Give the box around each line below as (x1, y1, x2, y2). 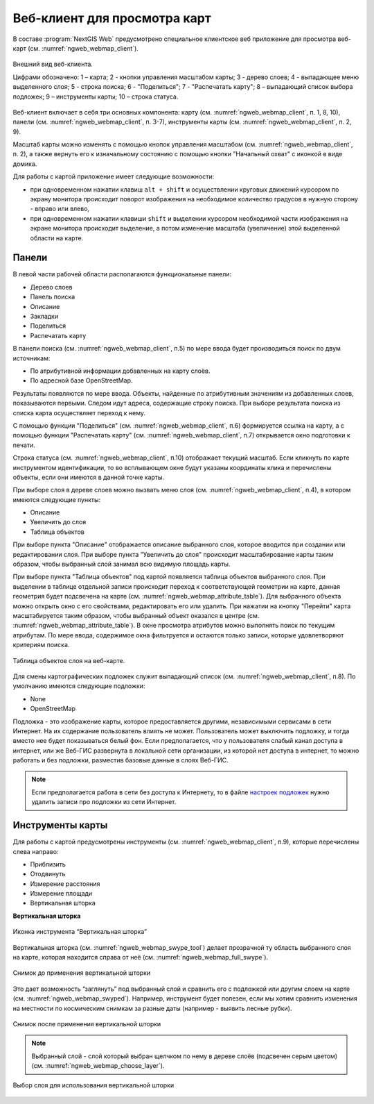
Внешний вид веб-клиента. (12, 60, 93, 69)
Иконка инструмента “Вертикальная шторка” (12, 928, 148, 936)
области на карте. (30, 233, 84, 242)
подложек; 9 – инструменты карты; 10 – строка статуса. (12, 92, 179, 101)
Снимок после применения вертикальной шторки (12, 1020, 161, 1028)
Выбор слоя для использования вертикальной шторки (12, 1080, 175, 1089)
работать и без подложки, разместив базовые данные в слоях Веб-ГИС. (12, 756, 229, 764)
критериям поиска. (12, 641, 70, 649)
